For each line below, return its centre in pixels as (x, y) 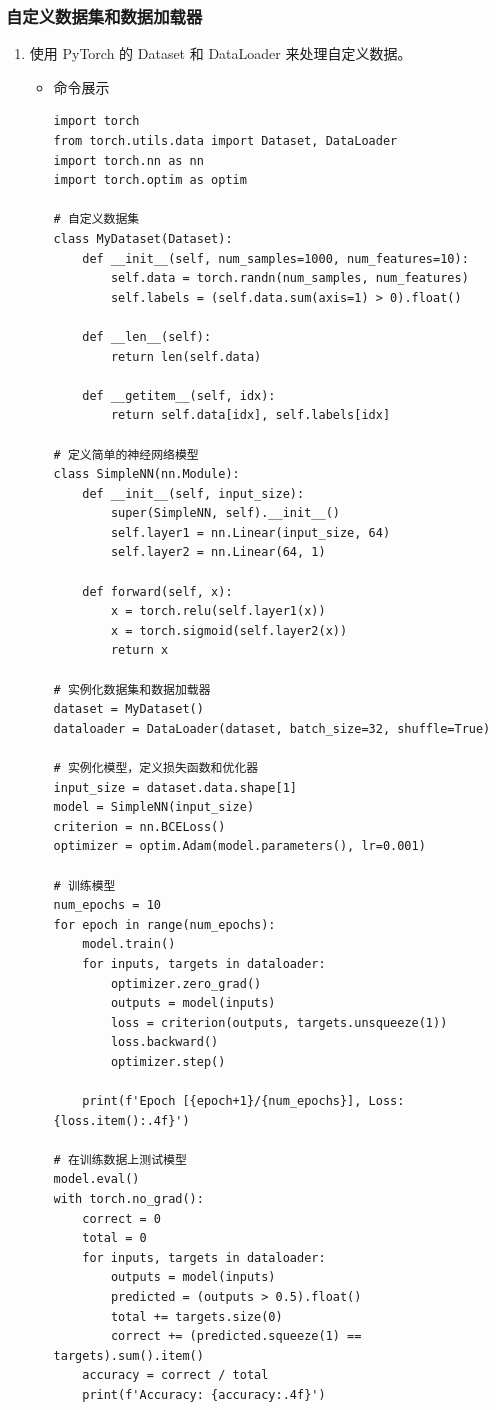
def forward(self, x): (157, 591)
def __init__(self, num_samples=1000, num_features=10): (275, 258)
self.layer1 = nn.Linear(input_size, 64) (250, 532)
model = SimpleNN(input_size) (154, 807)
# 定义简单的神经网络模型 (126, 454)
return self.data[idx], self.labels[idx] (250, 415)
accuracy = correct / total (175, 1375)
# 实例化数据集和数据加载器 (132, 689)
